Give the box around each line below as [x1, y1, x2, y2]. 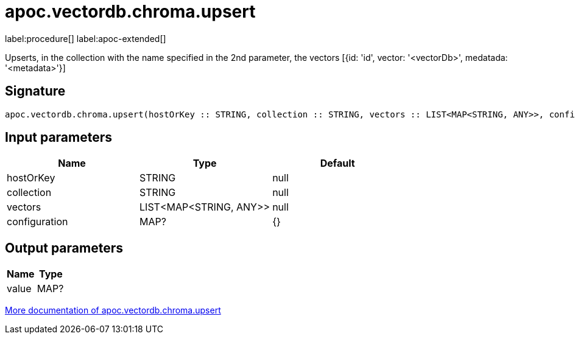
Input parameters [5, 130, 113, 145]
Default [320, 157, 355, 170]
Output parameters [5, 240, 123, 256]
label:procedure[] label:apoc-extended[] [5, 33, 166, 44]
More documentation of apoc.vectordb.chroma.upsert [5, 305, 221, 316]
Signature [5, 83, 66, 99]
